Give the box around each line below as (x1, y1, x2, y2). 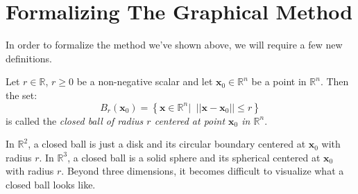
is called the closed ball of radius (6, 113, 144, 127)
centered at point (154, 113, 225, 127)
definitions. (6, 51, 52, 65)
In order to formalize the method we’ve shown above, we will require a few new (6, 37, 343, 52)
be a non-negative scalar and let (76, 74, 213, 89)
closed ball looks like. (6, 177, 96, 191)
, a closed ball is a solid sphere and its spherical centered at (67, 150, 321, 164)
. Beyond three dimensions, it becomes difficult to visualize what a (61, 164, 344, 178)
